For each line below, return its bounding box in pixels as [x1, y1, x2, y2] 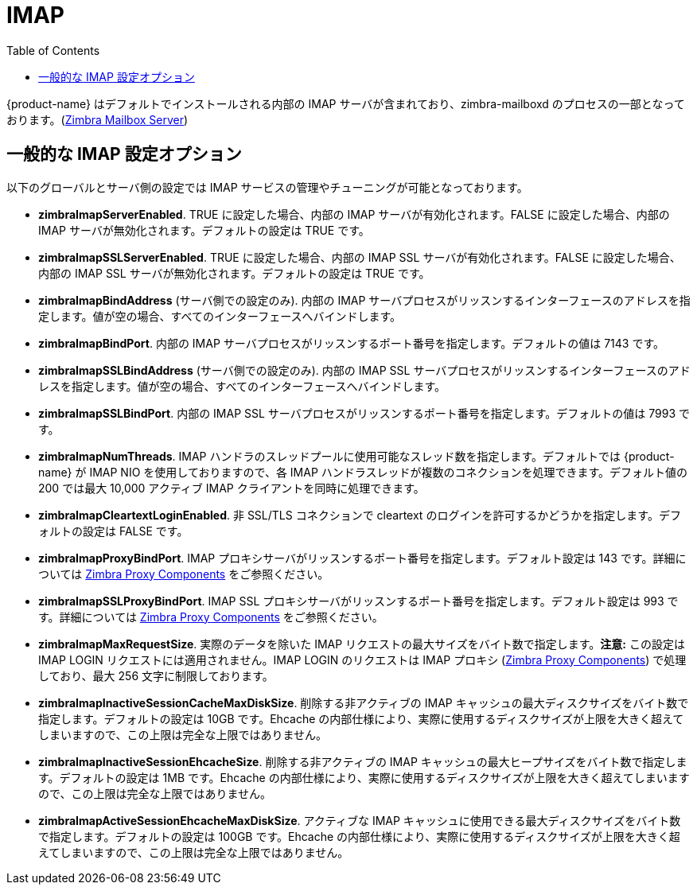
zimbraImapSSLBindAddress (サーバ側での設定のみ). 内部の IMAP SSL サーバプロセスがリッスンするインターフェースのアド [38, 363, 691, 377]
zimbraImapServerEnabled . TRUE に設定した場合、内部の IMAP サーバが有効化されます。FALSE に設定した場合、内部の [38, 207, 670, 221]
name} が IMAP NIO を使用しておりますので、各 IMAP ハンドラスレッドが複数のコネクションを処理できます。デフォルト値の [38, 465, 688, 479]
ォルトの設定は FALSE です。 [38, 523, 189, 538]
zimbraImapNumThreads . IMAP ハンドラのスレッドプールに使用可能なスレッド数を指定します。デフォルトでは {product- [38, 449, 675, 463]
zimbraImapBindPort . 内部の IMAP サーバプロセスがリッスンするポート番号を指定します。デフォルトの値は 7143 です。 [38, 336, 665, 350]
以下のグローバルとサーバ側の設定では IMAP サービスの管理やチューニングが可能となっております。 [6, 180, 528, 194]
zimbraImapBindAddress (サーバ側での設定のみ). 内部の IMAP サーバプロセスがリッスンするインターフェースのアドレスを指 [38, 293, 691, 307]
